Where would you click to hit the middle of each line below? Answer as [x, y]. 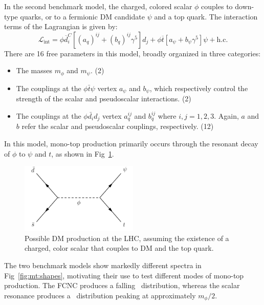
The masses [34, 70]
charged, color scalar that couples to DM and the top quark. [119, 248]
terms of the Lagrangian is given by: [61, 26]
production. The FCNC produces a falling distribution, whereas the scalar [122, 285]
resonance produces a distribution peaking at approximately [100, 295]
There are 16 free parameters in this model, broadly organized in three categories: [133, 53]
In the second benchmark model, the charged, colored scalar [98, 6]
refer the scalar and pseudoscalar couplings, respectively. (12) [118, 126]
